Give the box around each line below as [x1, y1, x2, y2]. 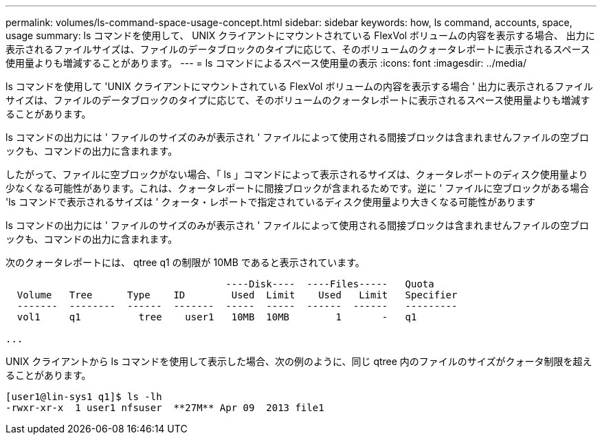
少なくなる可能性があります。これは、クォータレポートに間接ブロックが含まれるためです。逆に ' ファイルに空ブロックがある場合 [5, 182, 590, 194]
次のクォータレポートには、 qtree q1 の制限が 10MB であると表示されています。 [5, 256, 365, 268]
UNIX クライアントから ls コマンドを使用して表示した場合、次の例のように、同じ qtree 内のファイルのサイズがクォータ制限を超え [5, 355, 592, 367]
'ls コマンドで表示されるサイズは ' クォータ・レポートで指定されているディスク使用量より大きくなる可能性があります [5, 196, 535, 208]
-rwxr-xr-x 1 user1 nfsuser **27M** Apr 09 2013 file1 [5, 402, 324, 413]
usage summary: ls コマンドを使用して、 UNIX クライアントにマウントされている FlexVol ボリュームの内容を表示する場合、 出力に [5, 30, 595, 41]
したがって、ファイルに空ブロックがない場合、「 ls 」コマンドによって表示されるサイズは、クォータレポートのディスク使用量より [5, 168, 588, 180]
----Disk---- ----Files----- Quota [225, 278, 434, 289]
